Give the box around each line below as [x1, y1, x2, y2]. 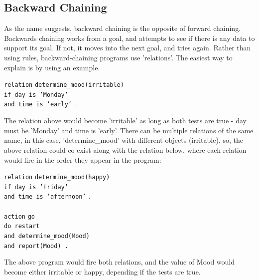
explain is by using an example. [4, 62, 100, 72]
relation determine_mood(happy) [4, 174, 110, 181]
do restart [4, 223, 40, 230]
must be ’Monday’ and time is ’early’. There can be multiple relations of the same [4, 125, 254, 135]
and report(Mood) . [4, 242, 68, 250]
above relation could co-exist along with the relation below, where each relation [4, 144, 247, 155]
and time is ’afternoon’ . [4, 191, 91, 201]
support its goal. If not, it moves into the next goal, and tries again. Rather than [4, 42, 251, 53]
